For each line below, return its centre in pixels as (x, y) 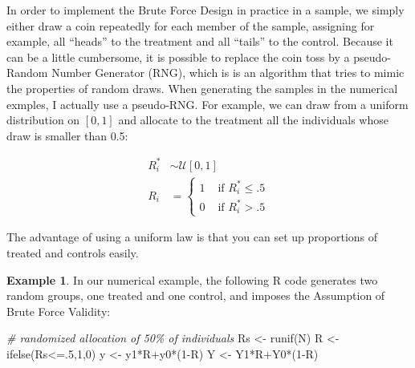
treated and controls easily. (73, 252)
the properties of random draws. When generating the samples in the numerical (202, 88)
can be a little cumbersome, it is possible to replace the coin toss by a (178, 57)
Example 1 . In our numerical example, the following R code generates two (192, 279)
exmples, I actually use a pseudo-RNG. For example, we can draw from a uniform (207, 104)
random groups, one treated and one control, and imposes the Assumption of (196, 295)
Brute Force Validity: (59, 311)
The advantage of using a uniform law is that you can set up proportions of (192, 237)
